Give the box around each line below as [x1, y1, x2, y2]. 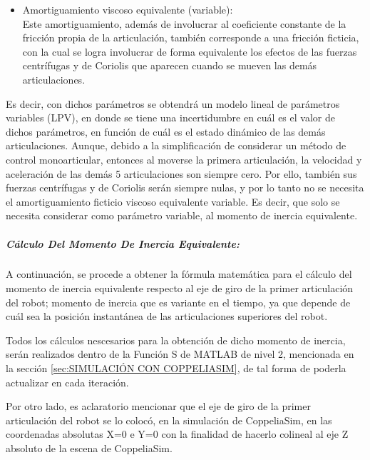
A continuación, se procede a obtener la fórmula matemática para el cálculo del [6, 266, 352, 281]
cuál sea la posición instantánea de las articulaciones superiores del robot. [6, 309, 328, 324]
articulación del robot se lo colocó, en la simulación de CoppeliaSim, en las [6, 412, 332, 427]
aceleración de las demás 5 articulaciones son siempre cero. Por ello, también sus [6, 166, 357, 181]
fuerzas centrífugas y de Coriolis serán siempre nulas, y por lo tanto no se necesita [6, 180, 364, 195]
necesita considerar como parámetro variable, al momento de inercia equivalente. [6, 208, 358, 223]
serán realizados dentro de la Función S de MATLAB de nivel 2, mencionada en [6, 346, 354, 361]
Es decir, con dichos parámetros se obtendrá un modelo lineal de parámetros [6, 96, 340, 111]
